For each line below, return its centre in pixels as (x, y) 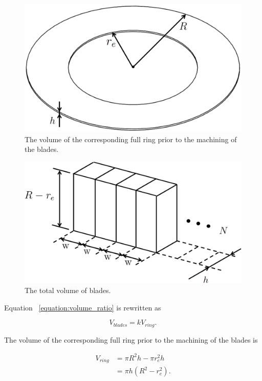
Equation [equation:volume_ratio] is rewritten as (83, 307)
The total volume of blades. (68, 290)
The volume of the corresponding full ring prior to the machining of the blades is (131, 339)
